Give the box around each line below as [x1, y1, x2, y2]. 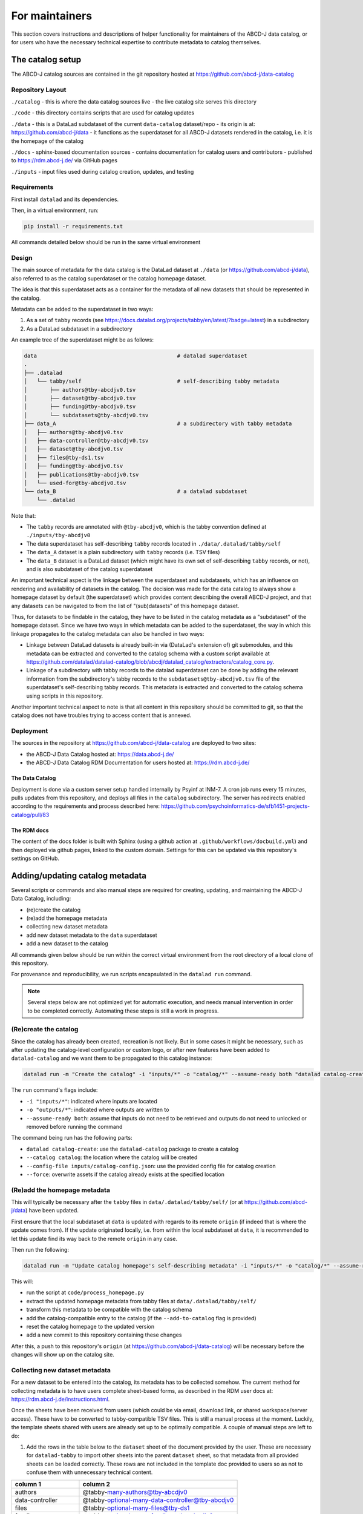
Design [11, 253, 33, 262]
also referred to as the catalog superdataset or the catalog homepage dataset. [11, 274, 207, 282]
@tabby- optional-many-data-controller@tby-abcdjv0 [82, 1496, 234, 1504]
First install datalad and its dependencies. [11, 196, 119, 203]
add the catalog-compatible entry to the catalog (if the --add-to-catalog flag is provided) [26, 1314, 257, 1321]
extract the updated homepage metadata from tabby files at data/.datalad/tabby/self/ [26, 1297, 257, 1304]
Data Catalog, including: [11, 895, 71, 902]
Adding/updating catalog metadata [11, 870, 146, 881]
